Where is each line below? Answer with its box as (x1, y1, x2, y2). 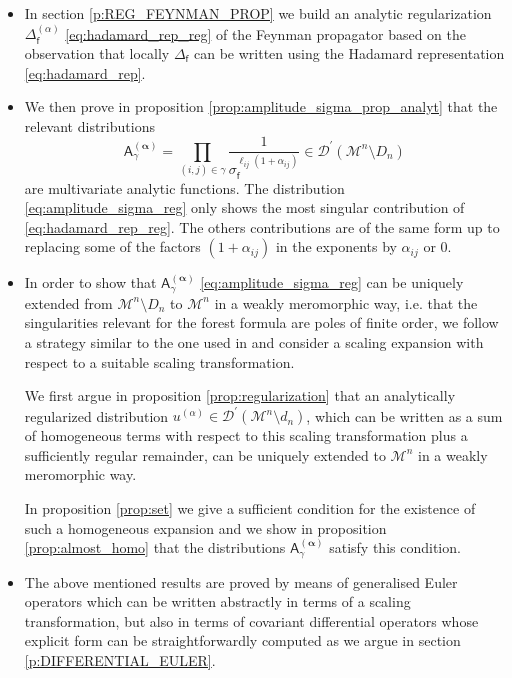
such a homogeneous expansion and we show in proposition (24, 517, 387, 538)
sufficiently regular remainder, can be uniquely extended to (24, 444, 386, 465)
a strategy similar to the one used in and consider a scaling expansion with (24, 331, 484, 352)
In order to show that (24, 272, 157, 293)
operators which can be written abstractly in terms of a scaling (24, 591, 411, 612)
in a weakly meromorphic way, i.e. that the (214, 292, 478, 313)
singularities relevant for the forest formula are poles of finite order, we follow (24, 312, 499, 333)
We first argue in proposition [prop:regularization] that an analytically (24, 385, 456, 406)
